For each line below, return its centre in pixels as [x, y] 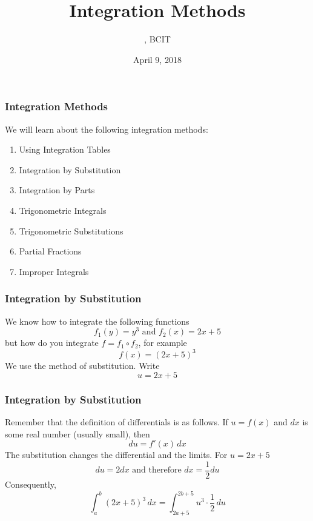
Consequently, [31, 484]
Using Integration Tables [65, 149]
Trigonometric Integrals [63, 210]
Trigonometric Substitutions [71, 231]
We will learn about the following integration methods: [107, 129]
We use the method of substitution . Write [82, 366]
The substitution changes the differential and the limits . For [116, 455]
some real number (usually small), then [77, 433]
